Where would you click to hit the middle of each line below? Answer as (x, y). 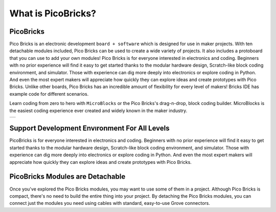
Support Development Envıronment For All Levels (89, 128)
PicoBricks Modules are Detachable (67, 177)
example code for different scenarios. (49, 94)
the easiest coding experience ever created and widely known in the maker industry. (98, 111)
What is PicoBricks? (53, 13)
